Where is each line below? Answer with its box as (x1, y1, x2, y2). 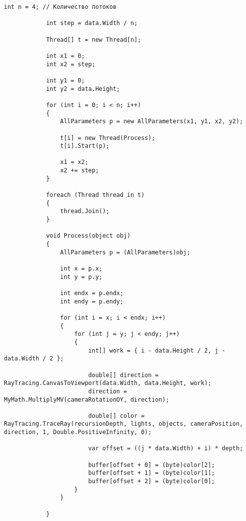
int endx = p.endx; (60, 289, 124, 297)
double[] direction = (88, 371, 159, 379)
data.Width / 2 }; (4, 355, 64, 362)
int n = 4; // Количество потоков (4, 3, 117, 10)
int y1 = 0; (46, 77, 85, 84)
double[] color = (88, 412, 145, 419)
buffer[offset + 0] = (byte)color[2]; (88, 461, 215, 468)
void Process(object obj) (46, 232, 131, 240)
